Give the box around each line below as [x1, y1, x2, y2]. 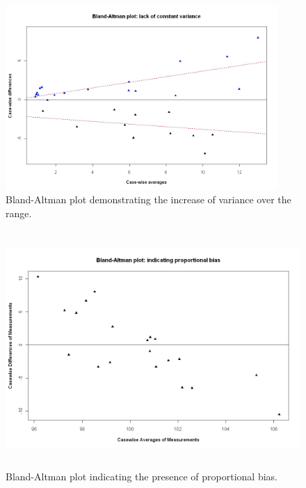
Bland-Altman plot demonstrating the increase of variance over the [6, 192, 291, 207]
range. [6, 205, 32, 220]
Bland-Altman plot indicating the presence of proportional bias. [6, 469, 277, 484]
